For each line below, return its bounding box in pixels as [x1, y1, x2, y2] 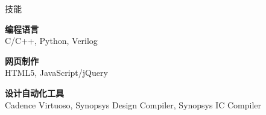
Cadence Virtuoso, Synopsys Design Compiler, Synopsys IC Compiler [5, 98, 262, 111]
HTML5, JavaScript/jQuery [5, 66, 108, 79]
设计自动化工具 [5, 86, 64, 99]
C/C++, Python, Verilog [5, 34, 98, 47]
